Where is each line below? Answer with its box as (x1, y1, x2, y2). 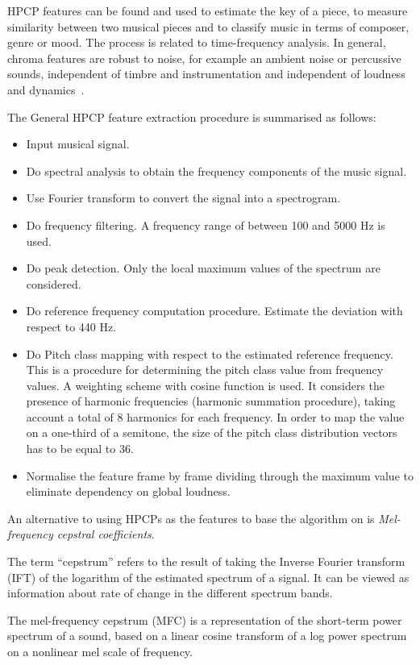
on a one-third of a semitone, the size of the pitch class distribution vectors (26, 424, 397, 441)
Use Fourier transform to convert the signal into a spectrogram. (26, 189, 341, 206)
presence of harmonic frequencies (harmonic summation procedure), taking (26, 393, 396, 409)
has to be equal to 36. (26, 440, 134, 457)
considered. (26, 275, 81, 292)
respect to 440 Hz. (26, 318, 117, 335)
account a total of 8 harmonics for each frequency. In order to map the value (26, 408, 405, 425)
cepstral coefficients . (56, 526, 155, 542)
